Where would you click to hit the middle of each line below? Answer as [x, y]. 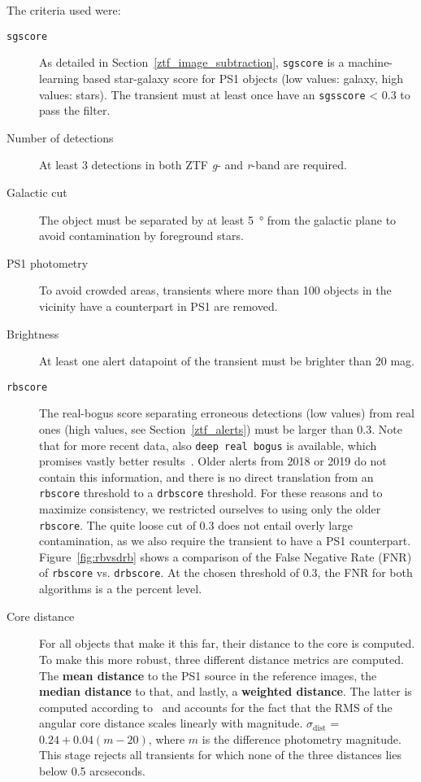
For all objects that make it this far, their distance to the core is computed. [227, 643]
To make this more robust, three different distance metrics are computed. [221, 659]
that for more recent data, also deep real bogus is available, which [208, 445]
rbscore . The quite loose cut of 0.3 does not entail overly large [196, 524]
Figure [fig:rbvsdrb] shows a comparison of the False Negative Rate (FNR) [226, 556]
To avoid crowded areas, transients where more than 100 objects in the [215, 290]
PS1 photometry [48, 262]
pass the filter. [75, 110]
